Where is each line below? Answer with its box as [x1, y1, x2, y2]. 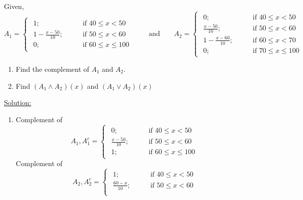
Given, [4, 1, 24, 11]
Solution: [4, 97, 31, 108]
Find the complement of [15, 63, 89, 74]
